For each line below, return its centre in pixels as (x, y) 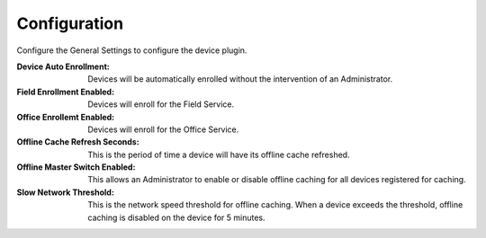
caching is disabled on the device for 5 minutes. (176, 217)
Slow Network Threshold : (65, 192)
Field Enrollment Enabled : (66, 92)
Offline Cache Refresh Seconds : (78, 142)
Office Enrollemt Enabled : (66, 117)
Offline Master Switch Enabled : (76, 167)
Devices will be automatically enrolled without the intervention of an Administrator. (240, 79)
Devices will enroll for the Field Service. (161, 104)
